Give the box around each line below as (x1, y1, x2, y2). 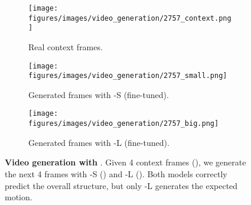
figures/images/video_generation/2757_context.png (28, 14, 232, 22)
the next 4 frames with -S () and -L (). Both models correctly (5, 167, 227, 180)
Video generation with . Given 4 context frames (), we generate (5, 156, 246, 168)
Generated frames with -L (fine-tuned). (28, 136, 169, 148)
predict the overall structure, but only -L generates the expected (5, 179, 238, 191)
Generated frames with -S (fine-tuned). (28, 88, 169, 100)
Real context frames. (28, 40, 103, 53)
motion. (5, 191, 32, 203)
